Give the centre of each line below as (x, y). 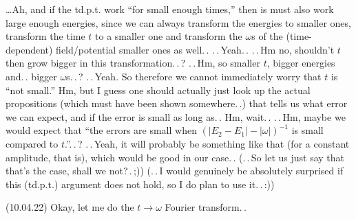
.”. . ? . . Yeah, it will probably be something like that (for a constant (207, 143)
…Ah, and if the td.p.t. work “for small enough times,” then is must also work (170, 9)
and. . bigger (31, 76)
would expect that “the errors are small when (101, 130)
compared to (32, 143)
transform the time (45, 36)
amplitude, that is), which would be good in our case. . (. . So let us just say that (175, 157)
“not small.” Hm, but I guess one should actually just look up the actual (158, 90)
